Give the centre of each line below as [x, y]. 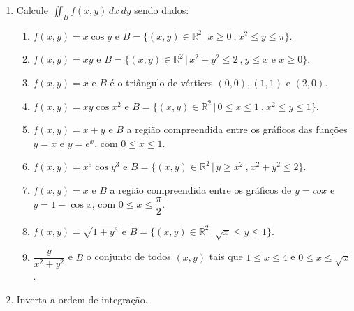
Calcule [32, 10]
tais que [226, 256]
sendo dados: [162, 10]
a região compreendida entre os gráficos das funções [237, 129]
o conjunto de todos [128, 256]
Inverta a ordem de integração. [82, 299]
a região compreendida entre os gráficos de [201, 189]
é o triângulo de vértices [161, 82]
